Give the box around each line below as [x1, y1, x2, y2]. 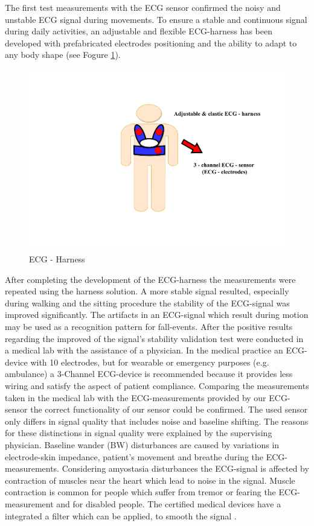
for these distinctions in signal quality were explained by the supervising [5, 426, 272, 439]
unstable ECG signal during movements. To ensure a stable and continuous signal [5, 13, 307, 25]
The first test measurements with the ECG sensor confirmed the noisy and [5, 1, 281, 13]
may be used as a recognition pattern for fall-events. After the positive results [5, 320, 293, 333]
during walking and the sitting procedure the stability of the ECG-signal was [5, 296, 290, 309]
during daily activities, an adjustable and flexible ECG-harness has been [5, 25, 272, 37]
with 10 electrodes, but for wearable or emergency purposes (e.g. [30, 355, 269, 368]
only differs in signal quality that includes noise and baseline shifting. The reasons [5, 414, 309, 427]
